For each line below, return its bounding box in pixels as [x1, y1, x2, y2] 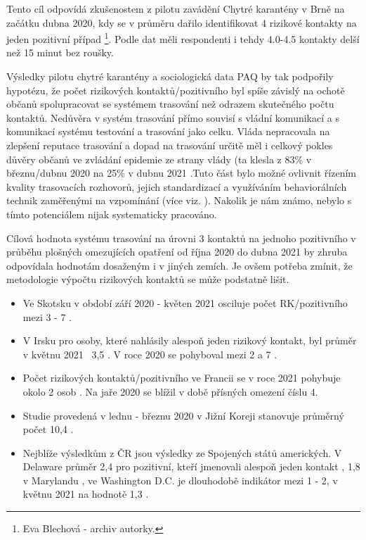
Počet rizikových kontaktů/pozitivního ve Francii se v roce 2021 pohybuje [22, 370, 341, 385]
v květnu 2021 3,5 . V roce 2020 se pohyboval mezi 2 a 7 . [22, 346, 277, 361]
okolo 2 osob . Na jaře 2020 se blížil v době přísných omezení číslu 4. [22, 384, 318, 398]
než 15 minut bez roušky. [6, 45, 114, 60]
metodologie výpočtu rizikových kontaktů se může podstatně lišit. [6, 272, 289, 287]
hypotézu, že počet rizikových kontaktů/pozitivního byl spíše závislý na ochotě [6, 82, 345, 97]
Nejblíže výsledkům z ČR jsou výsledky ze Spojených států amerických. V [22, 445, 342, 460]
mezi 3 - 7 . [22, 309, 72, 324]
